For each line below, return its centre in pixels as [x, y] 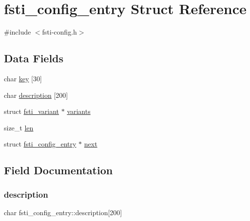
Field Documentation [58, 170]
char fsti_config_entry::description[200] [63, 212]
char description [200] [36, 95]
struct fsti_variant [32, 111]
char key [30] [23, 78]
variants [79, 111]
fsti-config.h [59, 32]
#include [18, 32]
